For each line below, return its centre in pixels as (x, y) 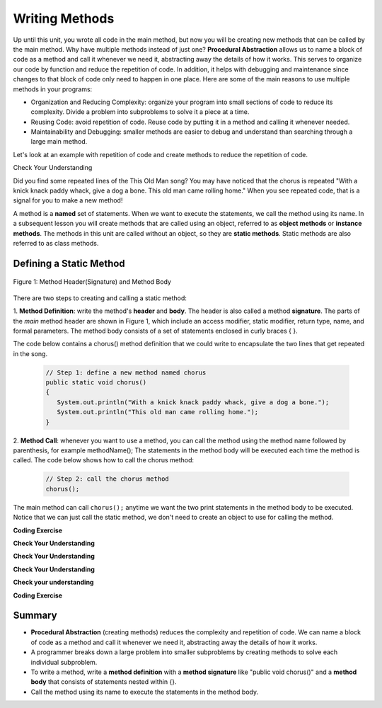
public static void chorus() (96, 383)
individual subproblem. (64, 662)
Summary (35, 616)
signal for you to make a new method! (68, 200)
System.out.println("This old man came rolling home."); (158, 412)
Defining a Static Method (69, 263)
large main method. (59, 142)
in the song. (30, 353)
